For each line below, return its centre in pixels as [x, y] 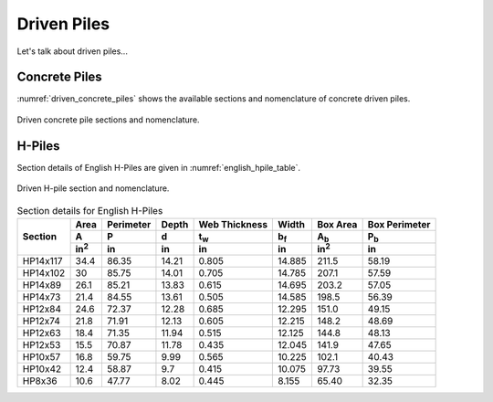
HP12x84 [42, 309]
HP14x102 [44, 273]
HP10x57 [42, 357]
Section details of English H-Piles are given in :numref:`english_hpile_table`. [159, 167]
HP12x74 [42, 322]
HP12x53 [42, 345]
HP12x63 [42, 333]
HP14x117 [42, 261]
